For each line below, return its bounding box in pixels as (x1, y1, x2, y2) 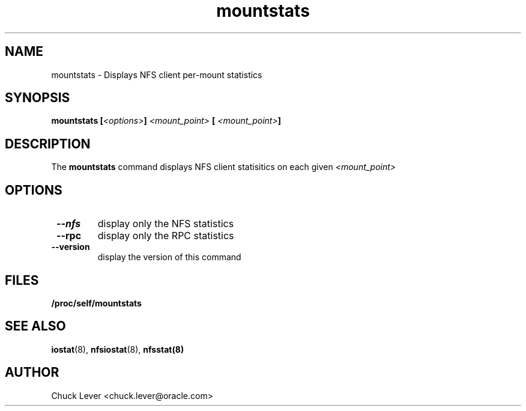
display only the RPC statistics (97, 230, 234, 242)
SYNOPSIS (5, 90, 70, 106)
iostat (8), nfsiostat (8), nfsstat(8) (51, 344, 184, 355)
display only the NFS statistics (97, 218, 234, 230)
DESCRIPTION (5, 136, 91, 151)
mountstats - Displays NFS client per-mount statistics (51, 69, 262, 80)
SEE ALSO (5, 318, 66, 334)
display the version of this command (97, 252, 241, 263)
